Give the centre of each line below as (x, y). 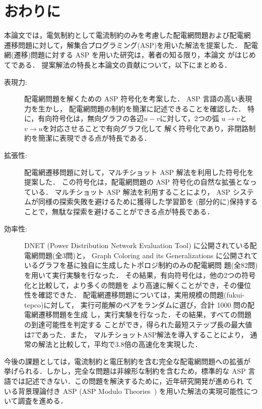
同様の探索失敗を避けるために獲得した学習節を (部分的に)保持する (148, 201)
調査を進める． (43, 401)
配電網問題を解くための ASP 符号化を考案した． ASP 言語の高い (131, 99)
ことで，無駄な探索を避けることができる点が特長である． (119, 212)
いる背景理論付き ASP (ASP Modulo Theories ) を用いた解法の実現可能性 (124, 391)
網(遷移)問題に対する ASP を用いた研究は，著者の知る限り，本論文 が (119, 55)
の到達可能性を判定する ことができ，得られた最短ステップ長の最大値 (138, 324)
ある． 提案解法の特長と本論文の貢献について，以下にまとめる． (125, 64)
